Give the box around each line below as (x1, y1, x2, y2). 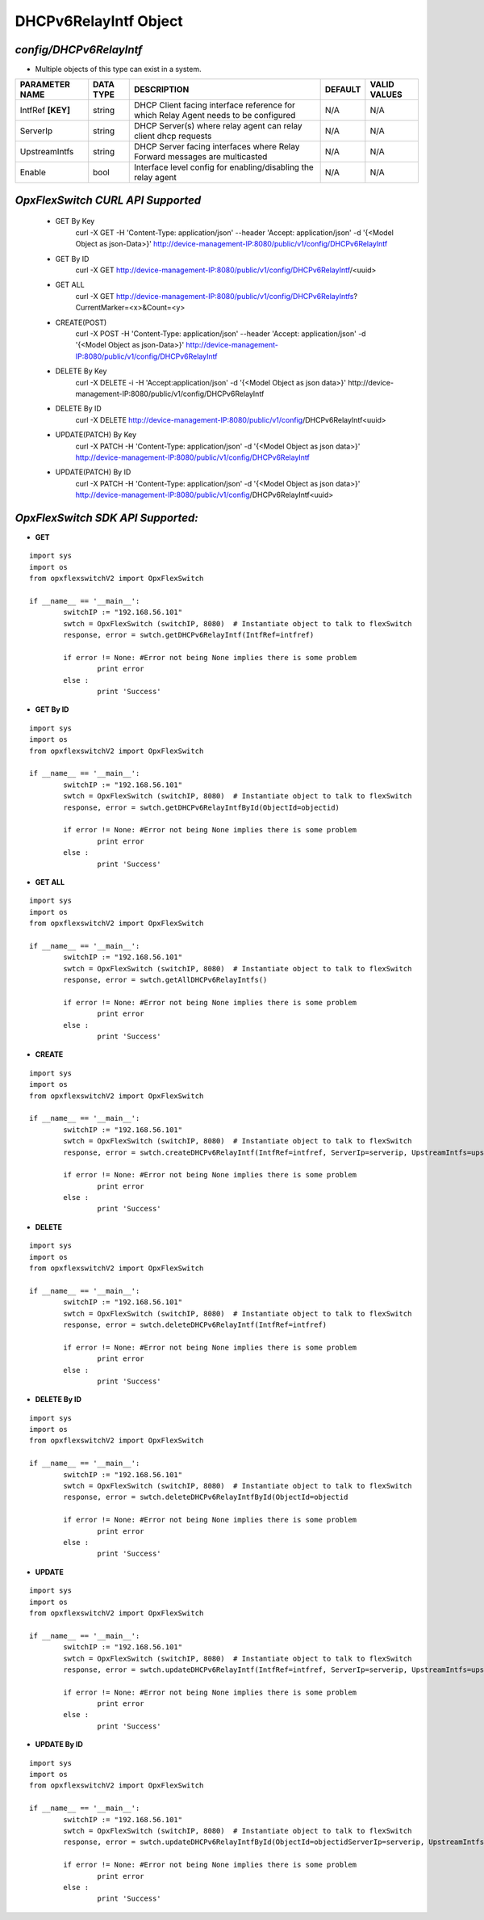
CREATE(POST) (55, 318, 107, 327)
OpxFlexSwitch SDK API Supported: (15, 511, 198, 524)
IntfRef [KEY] (19, 105, 71, 116)
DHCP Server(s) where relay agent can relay (133, 120, 302, 132)
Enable (19, 166, 46, 178)
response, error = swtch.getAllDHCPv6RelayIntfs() (63, 975, 268, 985)
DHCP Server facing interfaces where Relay (133, 141, 300, 153)
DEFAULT (324, 84, 361, 95)
